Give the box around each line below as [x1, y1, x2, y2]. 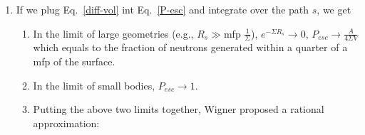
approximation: [33, 115, 100, 130]
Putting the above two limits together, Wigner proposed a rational [33, 102, 324, 117]
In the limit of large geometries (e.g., [33, 26, 194, 40]
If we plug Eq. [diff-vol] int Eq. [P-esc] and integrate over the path [16, 2, 309, 16]
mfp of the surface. [33, 54, 115, 69]
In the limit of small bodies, [33, 77, 155, 92]
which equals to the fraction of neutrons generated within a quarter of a [33, 40, 348, 55]
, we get [317, 2, 351, 16]
